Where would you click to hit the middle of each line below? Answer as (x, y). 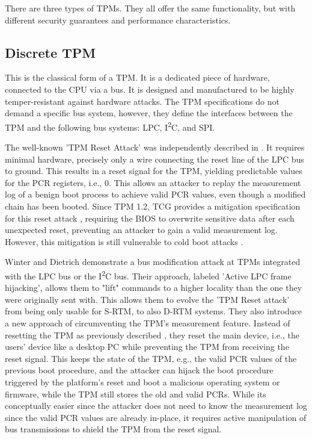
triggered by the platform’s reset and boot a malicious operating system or (142, 381)
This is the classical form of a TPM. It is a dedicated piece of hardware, (137, 77)
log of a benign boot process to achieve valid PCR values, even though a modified (155, 194)
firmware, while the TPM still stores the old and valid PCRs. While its (136, 394)
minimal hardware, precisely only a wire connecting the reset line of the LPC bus (154, 159)
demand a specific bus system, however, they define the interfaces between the (149, 113)
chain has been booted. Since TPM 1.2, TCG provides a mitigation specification (153, 206)
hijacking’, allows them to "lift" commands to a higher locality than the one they (154, 288)
